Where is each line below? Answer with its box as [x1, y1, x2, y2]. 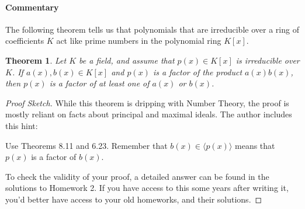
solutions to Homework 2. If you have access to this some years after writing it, [5, 182, 289, 194]
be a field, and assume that [79, 54, 175, 66]
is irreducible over [235, 54, 300, 66]
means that [235, 139, 275, 151]
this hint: [5, 119, 38, 131]
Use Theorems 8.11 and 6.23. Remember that [5, 139, 168, 151]
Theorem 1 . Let [5, 54, 67, 66]
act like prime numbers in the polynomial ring [56, 34, 221, 47]
